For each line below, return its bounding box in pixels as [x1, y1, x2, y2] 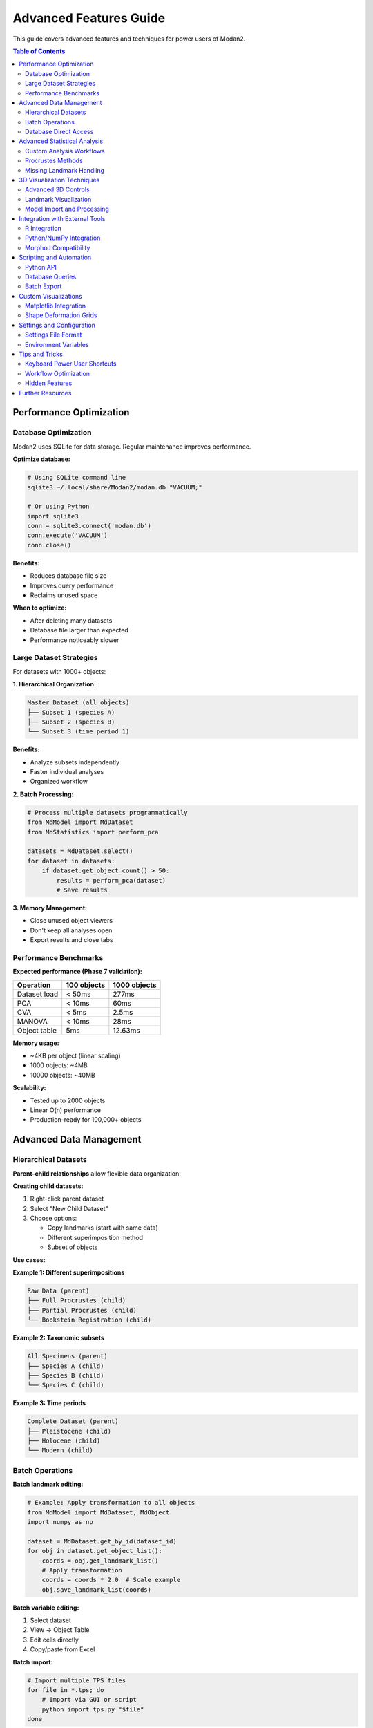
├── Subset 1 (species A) [27, 708, 115, 716]
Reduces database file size [30, 572, 107, 580]
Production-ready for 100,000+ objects [30, 1116, 142, 1124]
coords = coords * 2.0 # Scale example [41, 1576, 181, 1584]
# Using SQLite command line [27, 473, 126, 482]
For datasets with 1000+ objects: [12, 667, 106, 675]
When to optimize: [12, 603, 67, 612]
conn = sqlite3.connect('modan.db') [27, 522, 152, 530]
